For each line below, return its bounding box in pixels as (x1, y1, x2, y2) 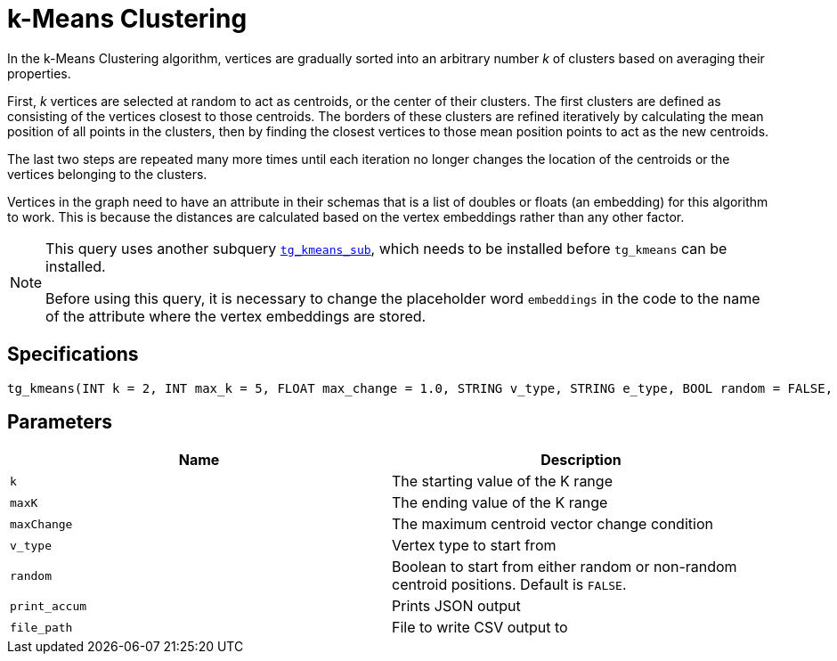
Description (540, 451, 622, 469)
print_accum (10, 599, 87, 613)
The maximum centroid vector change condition (392, 515, 713, 534)
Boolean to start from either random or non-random (392, 558, 737, 576)
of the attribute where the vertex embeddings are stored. (45, 306, 427, 325)
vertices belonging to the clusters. (7, 166, 207, 182)
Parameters (7, 411, 112, 434)
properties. (7, 65, 71, 81)
